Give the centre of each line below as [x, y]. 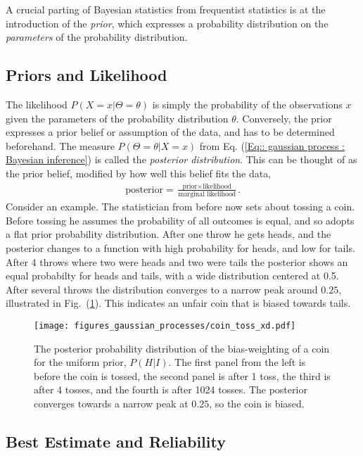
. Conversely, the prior [284, 118]
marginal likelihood [207, 195]
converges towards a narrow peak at [111, 403]
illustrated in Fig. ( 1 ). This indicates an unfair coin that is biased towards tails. [178, 303]
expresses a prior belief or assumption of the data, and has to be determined [170, 132]
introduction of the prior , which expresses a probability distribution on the [167, 23]
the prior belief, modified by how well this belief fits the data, [139, 173]
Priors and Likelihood [87, 75]
